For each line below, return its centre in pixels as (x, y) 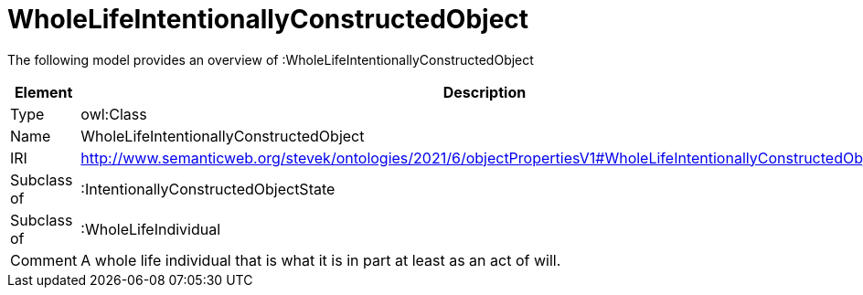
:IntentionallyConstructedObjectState (208, 189)
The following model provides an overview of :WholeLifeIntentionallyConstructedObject (271, 59)
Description (485, 92)
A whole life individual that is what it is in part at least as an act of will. (321, 260)
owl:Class (114, 114)
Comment (44, 260)
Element (43, 92)
